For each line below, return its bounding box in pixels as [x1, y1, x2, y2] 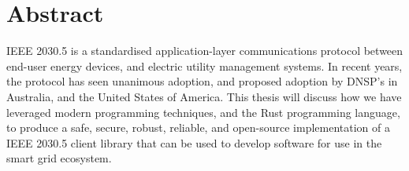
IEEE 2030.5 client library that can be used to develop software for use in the [6, 134, 382, 151]
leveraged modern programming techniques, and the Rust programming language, [6, 104, 400, 120]
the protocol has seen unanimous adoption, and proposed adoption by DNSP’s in [6, 73, 398, 89]
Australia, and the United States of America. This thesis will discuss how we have [6, 88, 402, 104]
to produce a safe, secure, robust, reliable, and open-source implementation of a [6, 119, 391, 136]
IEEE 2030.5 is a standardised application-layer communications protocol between [6, 42, 403, 59]
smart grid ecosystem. [6, 150, 112, 166]
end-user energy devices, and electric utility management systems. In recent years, [6, 57, 403, 74]
